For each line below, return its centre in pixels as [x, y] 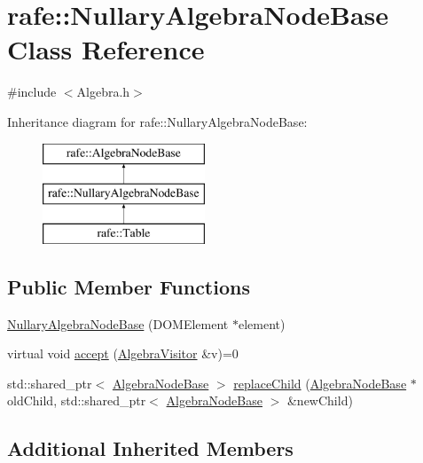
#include [32, 92]
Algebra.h [103, 92]
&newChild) [320, 400]
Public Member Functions [129, 286]
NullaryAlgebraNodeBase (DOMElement [118, 323]
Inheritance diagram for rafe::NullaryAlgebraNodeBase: [157, 121]
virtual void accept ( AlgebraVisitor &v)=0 [123, 353]
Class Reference [106, 49]
